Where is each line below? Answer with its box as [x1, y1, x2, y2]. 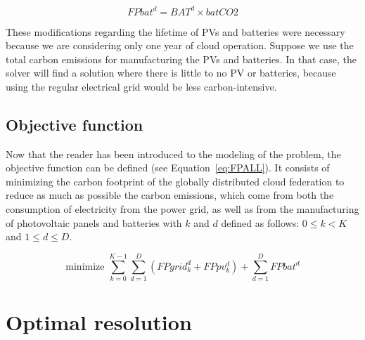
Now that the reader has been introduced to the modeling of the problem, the [6, 146, 341, 161]
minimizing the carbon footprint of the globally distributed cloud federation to [6, 174, 345, 188]
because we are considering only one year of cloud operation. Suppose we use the [6, 38, 354, 53]
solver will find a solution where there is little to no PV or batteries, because [6, 65, 336, 80]
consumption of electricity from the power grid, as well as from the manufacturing [6, 202, 359, 216]
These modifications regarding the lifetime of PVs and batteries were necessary [6, 24, 345, 39]
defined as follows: [221, 215, 300, 230]
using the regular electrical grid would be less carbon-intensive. [6, 79, 277, 93]
